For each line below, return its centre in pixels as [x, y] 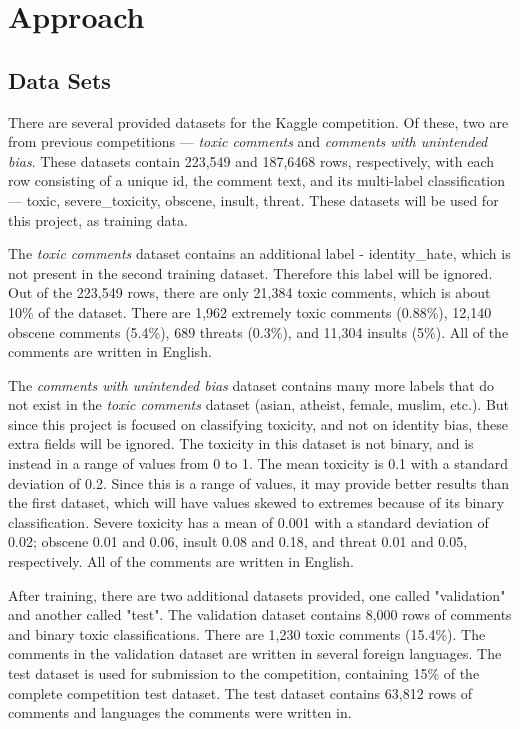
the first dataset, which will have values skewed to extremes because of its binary [256, 502]
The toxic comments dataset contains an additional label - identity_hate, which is [259, 253]
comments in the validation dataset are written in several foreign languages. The [255, 653]
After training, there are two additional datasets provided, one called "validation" [257, 594]
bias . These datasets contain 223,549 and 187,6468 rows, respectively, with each [251, 160]
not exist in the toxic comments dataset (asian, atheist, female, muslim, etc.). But [259, 404]
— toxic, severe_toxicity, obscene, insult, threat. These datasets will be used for [253, 199]
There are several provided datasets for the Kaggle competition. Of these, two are [258, 121]
